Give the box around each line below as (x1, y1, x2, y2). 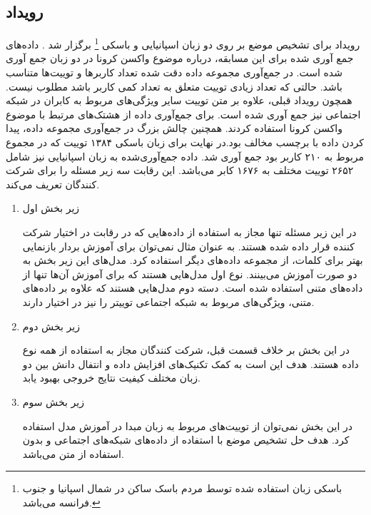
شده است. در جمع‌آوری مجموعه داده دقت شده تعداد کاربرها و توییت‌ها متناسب (6, 65, 342, 80)
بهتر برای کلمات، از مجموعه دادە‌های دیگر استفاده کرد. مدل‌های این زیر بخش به (22, 253, 363, 267)
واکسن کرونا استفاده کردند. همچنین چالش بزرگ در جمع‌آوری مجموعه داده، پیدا (6, 121, 343, 136)
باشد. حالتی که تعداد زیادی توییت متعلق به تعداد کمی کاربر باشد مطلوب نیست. (6, 78, 342, 93)
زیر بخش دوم (22, 318, 80, 333)
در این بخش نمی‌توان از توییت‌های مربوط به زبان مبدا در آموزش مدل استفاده (22, 418, 352, 433)
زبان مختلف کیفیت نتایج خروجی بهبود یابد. (22, 370, 200, 385)
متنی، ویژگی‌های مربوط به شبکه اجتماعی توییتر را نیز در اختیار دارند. (22, 294, 315, 309)
